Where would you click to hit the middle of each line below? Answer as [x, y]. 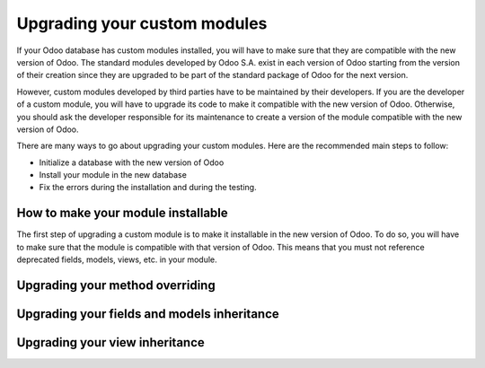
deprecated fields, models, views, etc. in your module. [117, 259]
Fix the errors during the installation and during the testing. [148, 188]
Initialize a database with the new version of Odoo [132, 162]
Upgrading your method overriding [116, 285]
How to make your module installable [122, 213]
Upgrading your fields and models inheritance [148, 314]
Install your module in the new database [113, 175]
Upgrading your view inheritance [111, 342]
